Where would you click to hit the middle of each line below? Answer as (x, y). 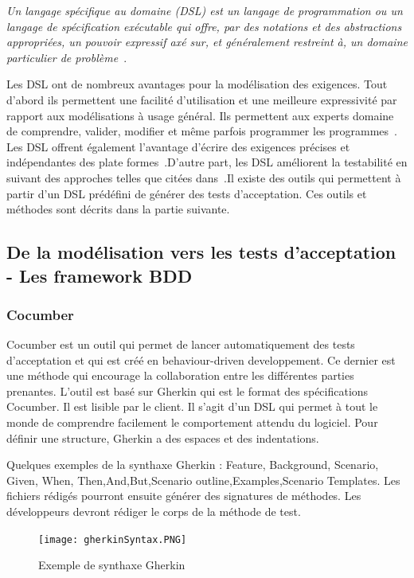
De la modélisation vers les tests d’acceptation (201, 252)
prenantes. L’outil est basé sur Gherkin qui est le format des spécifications (187, 391)
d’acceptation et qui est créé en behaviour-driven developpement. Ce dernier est (201, 359)
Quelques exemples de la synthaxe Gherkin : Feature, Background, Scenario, (193, 465)
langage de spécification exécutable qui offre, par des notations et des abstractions (204, 26)
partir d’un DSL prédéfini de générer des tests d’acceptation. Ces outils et (187, 193)
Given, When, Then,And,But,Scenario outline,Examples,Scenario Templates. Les (203, 480)
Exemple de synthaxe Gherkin (112, 565)
